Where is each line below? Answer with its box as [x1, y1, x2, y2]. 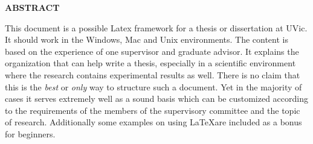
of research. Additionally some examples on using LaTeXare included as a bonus [5, 116, 302, 128]
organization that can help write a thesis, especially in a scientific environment [5, 57, 296, 69]
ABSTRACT [5, 1, 60, 13]
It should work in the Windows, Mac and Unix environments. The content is [5, 33, 288, 46]
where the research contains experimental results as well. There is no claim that [5, 68, 300, 81]
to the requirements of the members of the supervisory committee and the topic [5, 104, 300, 116]
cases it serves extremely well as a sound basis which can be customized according [5, 92, 308, 105]
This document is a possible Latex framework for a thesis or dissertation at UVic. [5, 21, 308, 34]
